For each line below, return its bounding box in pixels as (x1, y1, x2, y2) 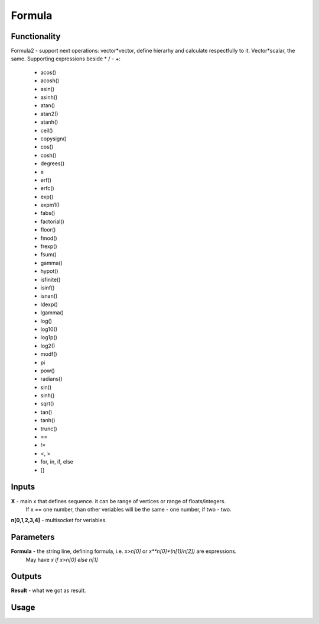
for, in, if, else (40, 458, 74, 465)
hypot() (40, 268, 58, 275)
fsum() (40, 251, 57, 258)
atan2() (40, 110, 58, 117)
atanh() (40, 118, 58, 126)
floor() (40, 226, 56, 233)
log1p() (40, 334, 57, 341)
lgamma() (40, 309, 64, 316)
